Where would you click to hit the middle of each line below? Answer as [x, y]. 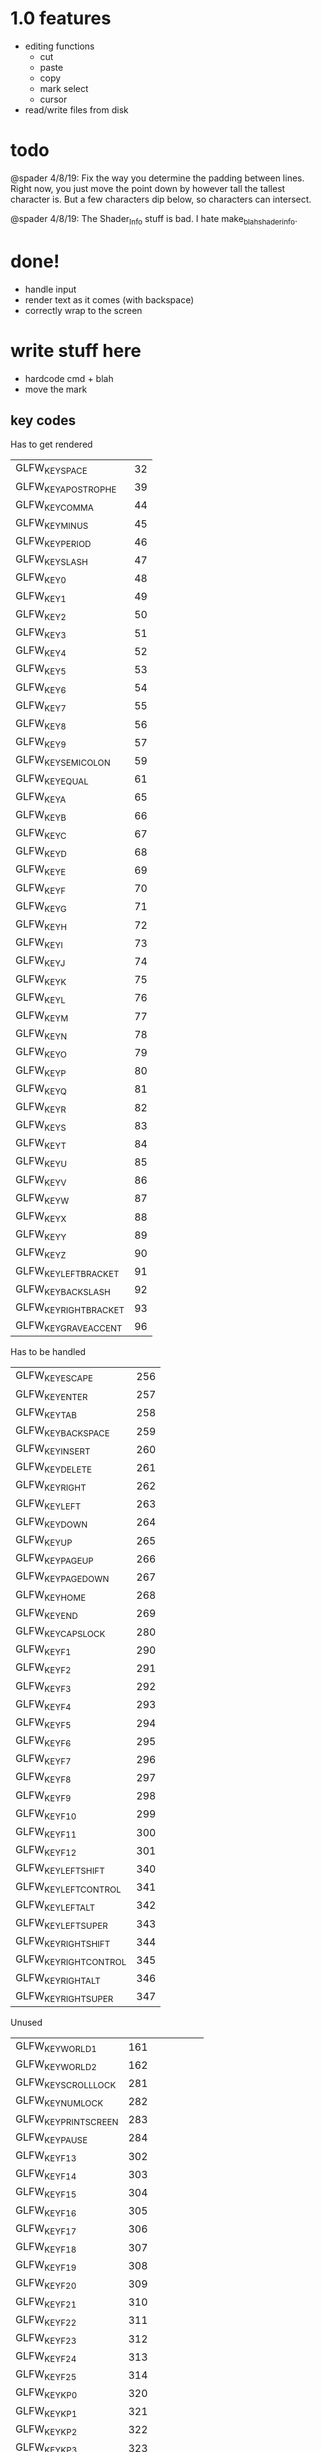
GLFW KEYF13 [46, 2156]
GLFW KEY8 [41, 724]
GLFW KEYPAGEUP [54, 1559]
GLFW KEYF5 [43, 1723]
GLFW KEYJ [40, 961]
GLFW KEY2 [41, 615]
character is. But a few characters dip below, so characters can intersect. [161, 199]
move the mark [56, 389]
